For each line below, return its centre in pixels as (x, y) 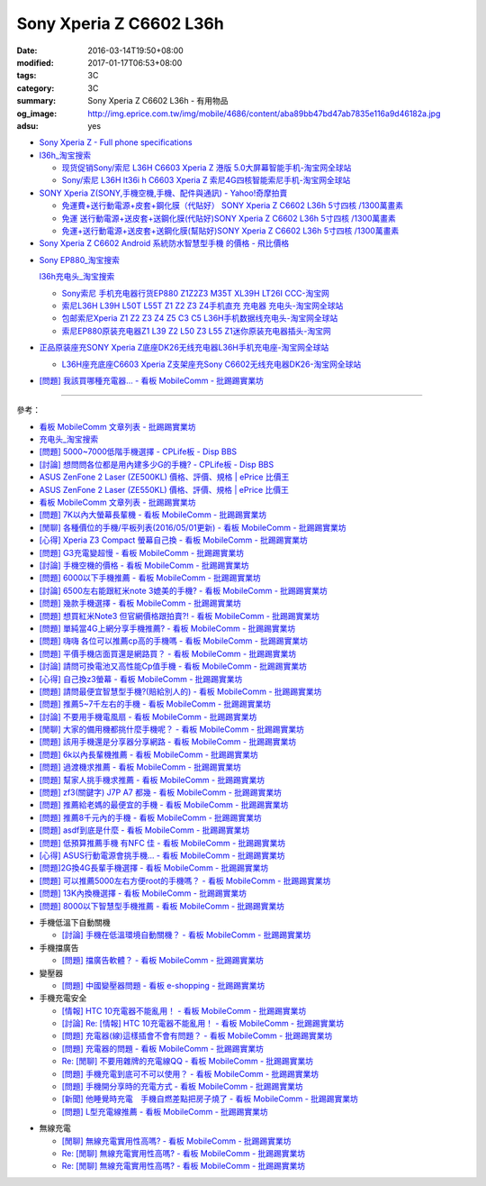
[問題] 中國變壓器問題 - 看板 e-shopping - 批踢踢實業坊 (163, 985)
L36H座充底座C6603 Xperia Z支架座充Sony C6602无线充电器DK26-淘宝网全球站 (211, 364)
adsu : (28, 125)
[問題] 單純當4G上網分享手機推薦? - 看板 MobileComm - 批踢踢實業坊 (167, 628)
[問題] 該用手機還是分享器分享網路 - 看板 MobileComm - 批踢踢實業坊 (168, 742)
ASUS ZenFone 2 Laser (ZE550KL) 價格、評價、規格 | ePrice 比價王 (164, 489)
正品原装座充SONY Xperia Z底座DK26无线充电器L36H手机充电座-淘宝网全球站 (184, 348)
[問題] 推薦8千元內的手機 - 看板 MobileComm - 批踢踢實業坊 (151, 817)
